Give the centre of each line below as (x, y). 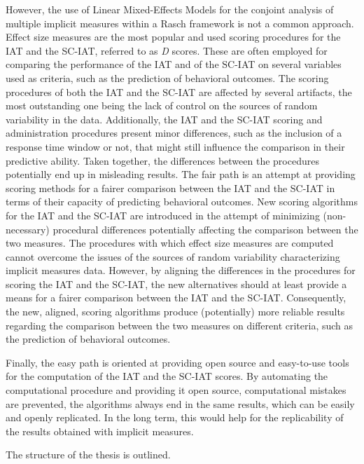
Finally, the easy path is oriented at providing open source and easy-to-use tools (177, 362)
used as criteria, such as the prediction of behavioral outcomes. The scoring (167, 77)
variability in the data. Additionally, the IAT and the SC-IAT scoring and (164, 119)
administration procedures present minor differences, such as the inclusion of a (174, 133)
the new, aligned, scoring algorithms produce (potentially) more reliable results (175, 312)
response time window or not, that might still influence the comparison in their (175, 146)
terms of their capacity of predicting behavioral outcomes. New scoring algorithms (182, 202)
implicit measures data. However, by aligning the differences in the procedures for (181, 270)
